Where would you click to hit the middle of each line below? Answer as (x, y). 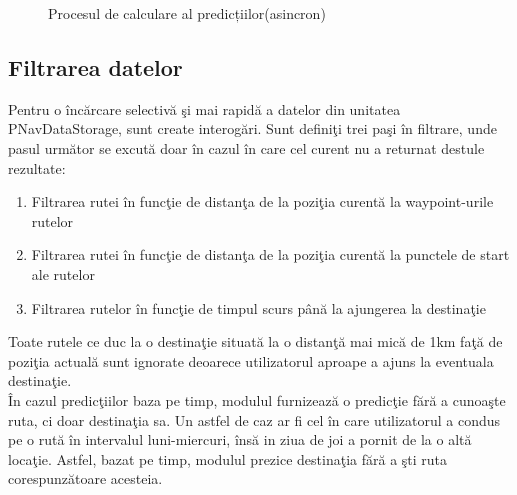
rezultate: (37, 167)
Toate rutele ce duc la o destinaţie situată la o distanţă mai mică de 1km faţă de (255, 341)
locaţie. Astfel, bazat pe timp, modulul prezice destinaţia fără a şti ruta (228, 458)
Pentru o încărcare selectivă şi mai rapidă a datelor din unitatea (204, 108)
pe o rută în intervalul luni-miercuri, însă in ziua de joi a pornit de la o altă (240, 439)
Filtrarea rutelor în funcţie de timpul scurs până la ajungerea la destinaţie (258, 307)
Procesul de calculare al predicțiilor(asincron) (187, 13)
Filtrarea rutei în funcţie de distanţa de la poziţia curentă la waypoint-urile (262, 201)
